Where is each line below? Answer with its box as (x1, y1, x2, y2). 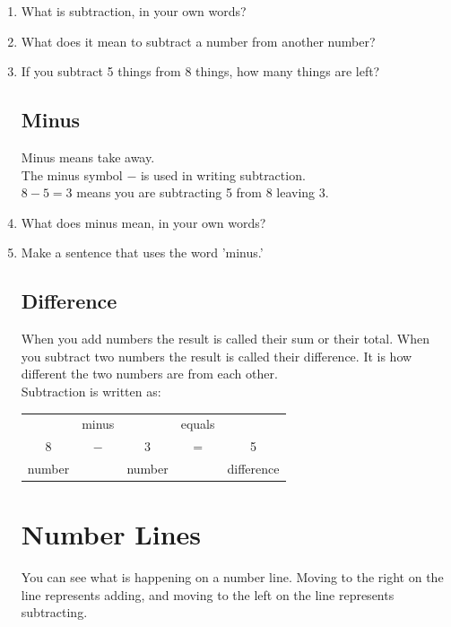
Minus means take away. (21, 147, 155, 166)
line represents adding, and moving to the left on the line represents (21, 585, 395, 604)
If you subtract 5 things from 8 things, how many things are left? (21, 62, 380, 81)
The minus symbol (21, 165, 123, 184)
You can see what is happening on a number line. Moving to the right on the (21, 568, 444, 587)
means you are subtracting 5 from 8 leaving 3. (76, 183, 329, 202)
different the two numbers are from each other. (21, 364, 278, 383)
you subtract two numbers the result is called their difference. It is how (21, 346, 412, 365)
